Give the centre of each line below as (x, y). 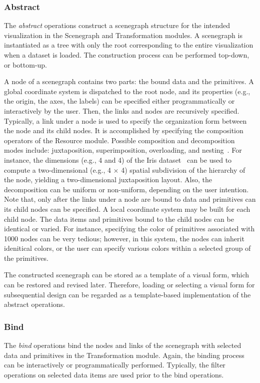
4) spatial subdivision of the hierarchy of (183, 169)
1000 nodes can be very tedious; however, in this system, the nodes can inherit (124, 238)
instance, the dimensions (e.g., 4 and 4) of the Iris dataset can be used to (118, 159)
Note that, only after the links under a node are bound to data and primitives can (130, 199)
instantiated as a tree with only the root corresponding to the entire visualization (129, 45)
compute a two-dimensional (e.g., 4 (57, 169)
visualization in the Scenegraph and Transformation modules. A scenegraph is (123, 35)
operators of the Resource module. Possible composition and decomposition (119, 140)
